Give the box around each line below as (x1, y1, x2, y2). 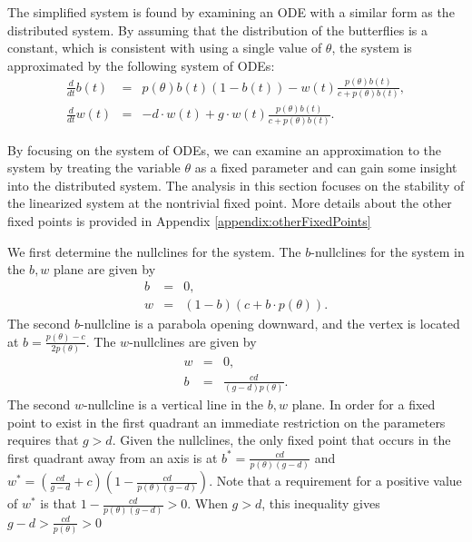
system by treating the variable (7, 158, 181, 177)
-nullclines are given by (129, 331, 257, 350)
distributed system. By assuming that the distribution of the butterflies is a (7, 20, 428, 39)
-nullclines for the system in (310, 241, 465, 261)
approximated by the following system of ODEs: (7, 55, 275, 74)
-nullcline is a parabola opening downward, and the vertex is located (79, 313, 460, 332)
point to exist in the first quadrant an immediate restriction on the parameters (7, 412, 446, 431)
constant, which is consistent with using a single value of (7, 38, 322, 57)
